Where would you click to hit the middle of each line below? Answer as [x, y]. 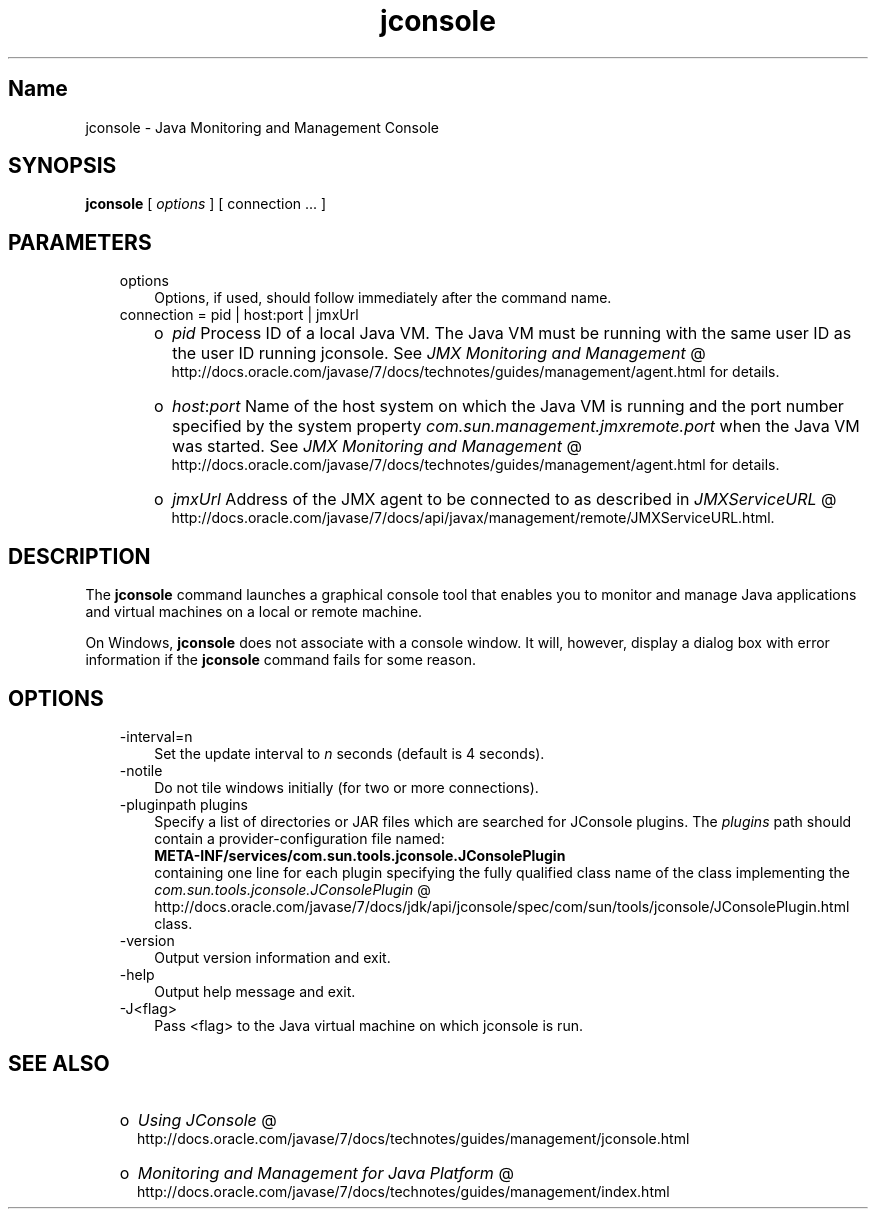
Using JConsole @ [207, 1119]
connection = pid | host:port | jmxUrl [239, 315]
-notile [141, 770]
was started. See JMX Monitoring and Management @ [377, 446]
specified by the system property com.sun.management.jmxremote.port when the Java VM [516, 426]
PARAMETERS [80, 242]
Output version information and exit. [272, 957]
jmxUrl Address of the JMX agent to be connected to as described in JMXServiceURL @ [504, 499]
